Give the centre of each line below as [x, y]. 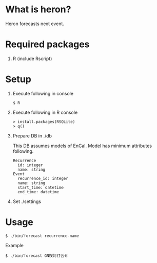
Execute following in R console [45, 112]
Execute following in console [43, 93]
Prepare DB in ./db [32, 136]
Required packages [47, 44]
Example [15, 245]
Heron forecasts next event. [35, 24]
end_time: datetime [38, 192]
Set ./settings [27, 201]
